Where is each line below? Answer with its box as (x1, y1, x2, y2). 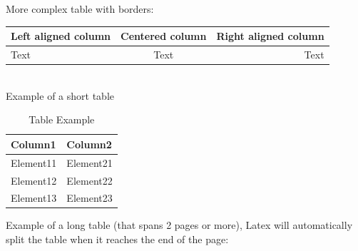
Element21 (66, 155, 113, 170)
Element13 (11, 190, 57, 205)
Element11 (11, 155, 57, 170)
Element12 (11, 173, 57, 188)
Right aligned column (216, 29, 324, 43)
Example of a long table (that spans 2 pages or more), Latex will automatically (6, 217, 353, 232)
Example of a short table (6, 88, 114, 103)
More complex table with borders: (6, 1, 154, 16)
